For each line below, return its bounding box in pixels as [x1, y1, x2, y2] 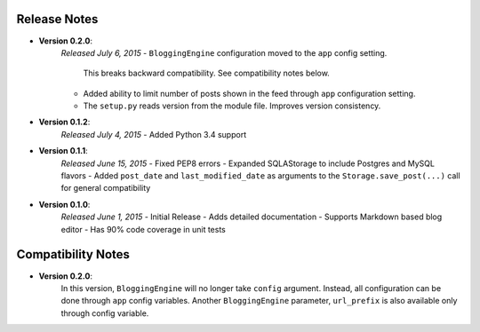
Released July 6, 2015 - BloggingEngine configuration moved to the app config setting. [60, 47, 388, 58]
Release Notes [16, 12, 99, 27]
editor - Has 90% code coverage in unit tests [60, 224, 226, 234]
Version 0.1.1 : [38, 146, 88, 156]
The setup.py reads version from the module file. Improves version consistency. [83, 100, 381, 111]
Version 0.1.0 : [38, 199, 91, 209]
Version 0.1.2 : [38, 116, 91, 128]
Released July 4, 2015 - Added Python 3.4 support [60, 129, 247, 139]
